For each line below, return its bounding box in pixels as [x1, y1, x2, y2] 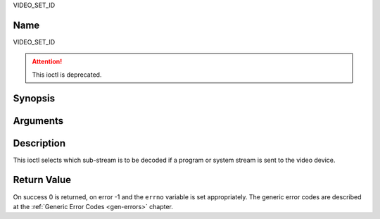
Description [13, 137, 66, 149]
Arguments [13, 115, 64, 127]
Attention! [32, 57, 63, 66]
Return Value [13, 174, 72, 186]
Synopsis [13, 92, 56, 104]
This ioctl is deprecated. [32, 70, 102, 79]
